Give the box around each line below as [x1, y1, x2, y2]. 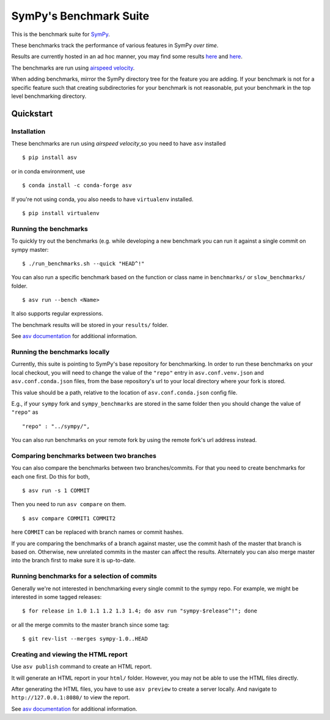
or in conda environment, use [11, 167, 86, 175]
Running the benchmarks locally [11, 348, 110, 356]
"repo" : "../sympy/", [22, 422, 90, 430]
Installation [11, 127, 46, 136]
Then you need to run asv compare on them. [11, 501, 127, 508]
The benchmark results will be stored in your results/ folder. [11, 321, 169, 328]
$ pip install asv [22, 154, 78, 161]
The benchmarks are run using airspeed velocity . [11, 64, 135, 72]
